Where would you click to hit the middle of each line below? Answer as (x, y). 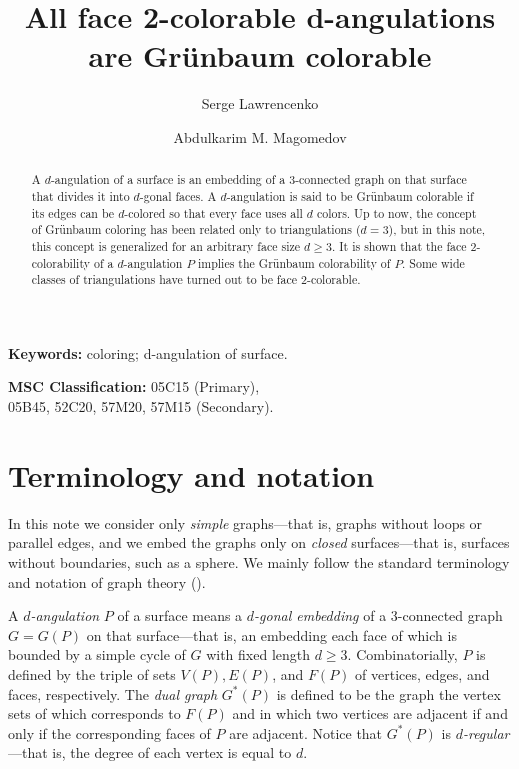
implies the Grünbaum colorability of (294, 262)
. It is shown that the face (399, 245)
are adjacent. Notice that (306, 732)
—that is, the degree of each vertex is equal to (150, 752)
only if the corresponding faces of (109, 732)
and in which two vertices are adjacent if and (370, 713)
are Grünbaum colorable (260, 55)
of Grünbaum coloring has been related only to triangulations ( (196, 229)
